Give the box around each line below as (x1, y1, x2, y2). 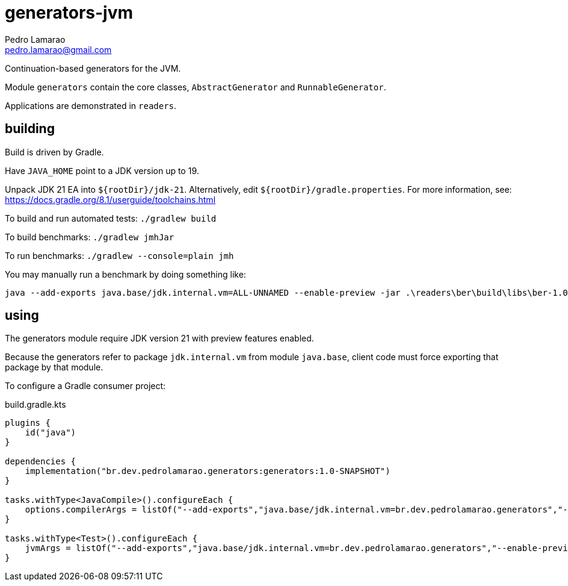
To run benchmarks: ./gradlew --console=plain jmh (5, 250, 234, 261)
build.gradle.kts (5, 399, 66, 410)
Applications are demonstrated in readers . (5, 100, 177, 111)
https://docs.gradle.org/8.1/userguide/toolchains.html (5, 194, 216, 205)
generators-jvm (5, 2, 134, 23)
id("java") (25, 428, 76, 438)
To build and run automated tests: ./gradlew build (5, 213, 217, 223)
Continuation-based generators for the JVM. (5, 63, 181, 73)
